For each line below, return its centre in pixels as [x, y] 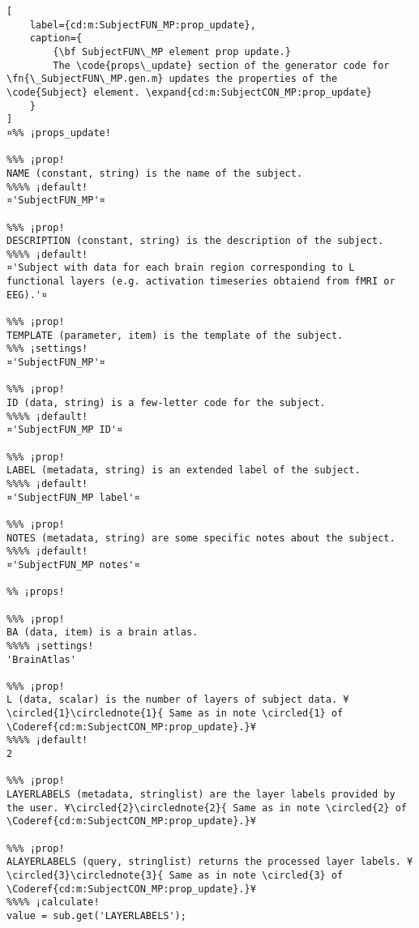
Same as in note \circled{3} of [256, 875]
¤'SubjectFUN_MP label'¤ [73, 497]
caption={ [56, 38]
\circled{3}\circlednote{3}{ [85, 875]
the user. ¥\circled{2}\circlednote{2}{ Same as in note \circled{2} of [207, 808]
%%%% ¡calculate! [53, 902]
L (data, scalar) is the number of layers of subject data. [172, 700]
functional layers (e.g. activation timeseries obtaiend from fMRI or [201, 282]
